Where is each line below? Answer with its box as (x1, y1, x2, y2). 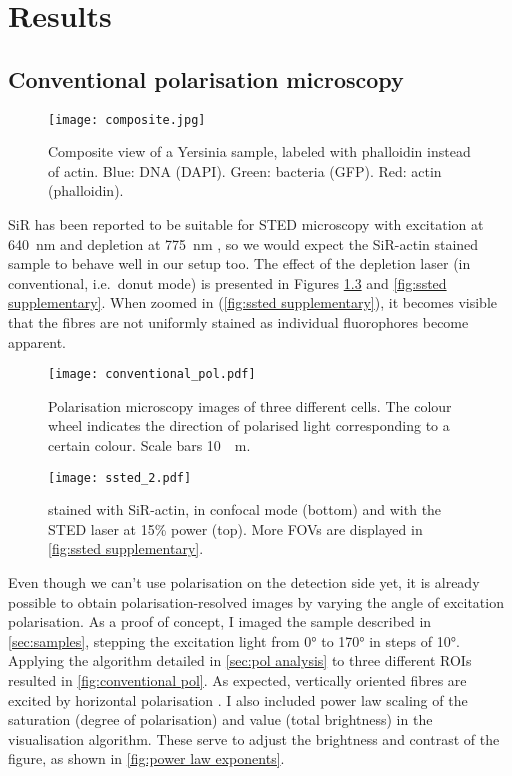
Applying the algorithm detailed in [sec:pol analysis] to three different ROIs (8, 650, 472, 671)
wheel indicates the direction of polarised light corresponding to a (48, 415, 450, 436)
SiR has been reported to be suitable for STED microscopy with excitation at (8, 214, 484, 235)
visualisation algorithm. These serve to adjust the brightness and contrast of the (8, 728, 500, 749)
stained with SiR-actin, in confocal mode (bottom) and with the (48, 499, 442, 520)
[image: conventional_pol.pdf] (48, 367, 256, 382)
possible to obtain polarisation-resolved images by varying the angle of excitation (8, 591, 504, 612)
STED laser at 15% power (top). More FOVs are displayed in (48, 518, 423, 539)
